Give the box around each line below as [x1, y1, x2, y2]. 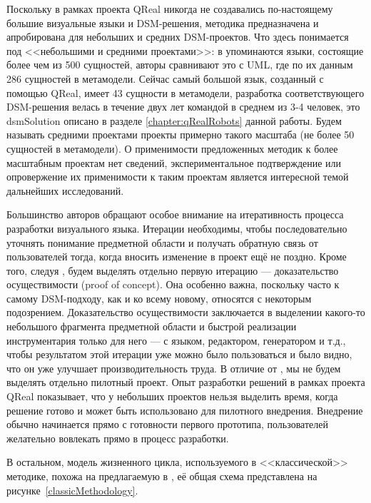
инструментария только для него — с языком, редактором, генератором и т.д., [6, 332, 346, 347]
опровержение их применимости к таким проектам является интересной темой [6, 169, 349, 184]
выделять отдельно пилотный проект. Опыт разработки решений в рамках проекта [6, 375, 365, 390]
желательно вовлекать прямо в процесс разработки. [6, 430, 229, 445]
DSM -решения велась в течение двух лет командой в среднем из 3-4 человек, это [6, 99, 360, 114]
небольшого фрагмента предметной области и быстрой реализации [6, 319, 297, 334]
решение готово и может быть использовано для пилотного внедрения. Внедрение [6, 402, 363, 417]
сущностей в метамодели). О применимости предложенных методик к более [6, 141, 338, 156]
